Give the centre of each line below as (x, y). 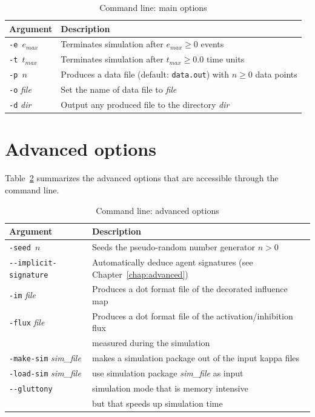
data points (276, 74)
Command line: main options (153, 7)
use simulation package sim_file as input (168, 373)
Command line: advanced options (157, 210)
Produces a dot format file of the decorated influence (190, 289)
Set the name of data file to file (119, 89)
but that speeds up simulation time (157, 403)
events (212, 44)
